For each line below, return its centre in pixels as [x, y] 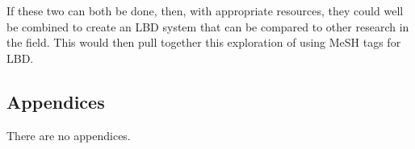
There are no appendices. [69, 135]
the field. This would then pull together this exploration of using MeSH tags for [204, 42]
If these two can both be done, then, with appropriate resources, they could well [205, 10]
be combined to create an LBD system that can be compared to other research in [208, 26]
